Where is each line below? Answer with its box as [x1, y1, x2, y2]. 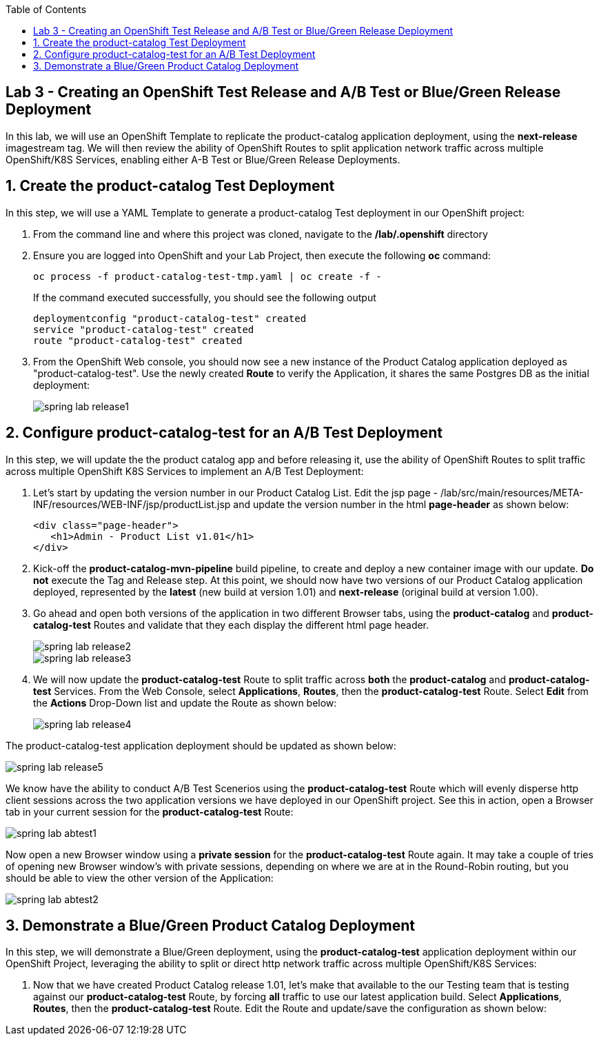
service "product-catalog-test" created [33, 323, 254, 335]
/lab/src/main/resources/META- [440, 486, 584, 498]
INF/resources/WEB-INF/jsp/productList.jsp [33, 498, 231, 510]
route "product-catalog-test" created [33, 334, 243, 346]
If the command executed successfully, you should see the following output [33, 291, 376, 303]
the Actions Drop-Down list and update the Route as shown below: [33, 696, 337, 709]
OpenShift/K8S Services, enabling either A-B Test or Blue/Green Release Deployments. [6, 153, 400, 165]
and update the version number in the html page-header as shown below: [233, 498, 569, 510]
